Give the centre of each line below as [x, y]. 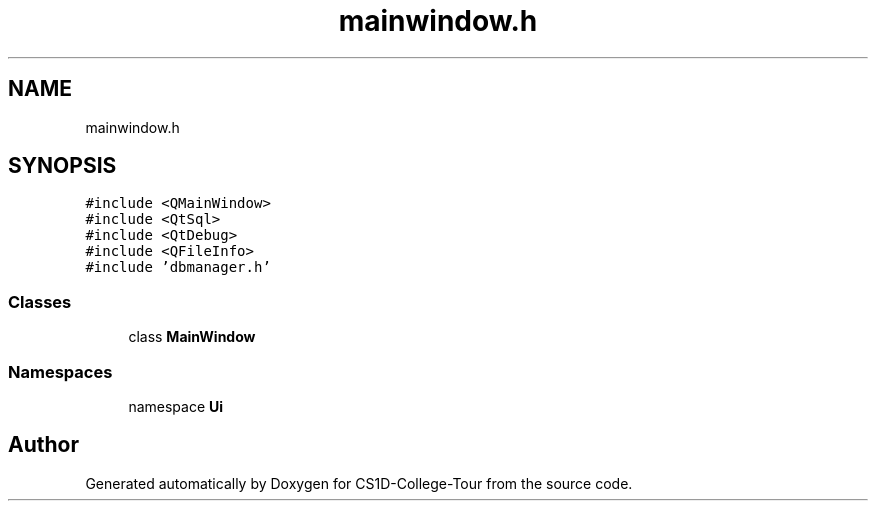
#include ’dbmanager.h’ [178, 267]
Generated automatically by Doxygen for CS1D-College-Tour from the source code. [359, 483]
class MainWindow [192, 337]
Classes [40, 301]
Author [43, 445]
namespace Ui [176, 406]
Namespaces [60, 371]
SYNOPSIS [62, 166]
